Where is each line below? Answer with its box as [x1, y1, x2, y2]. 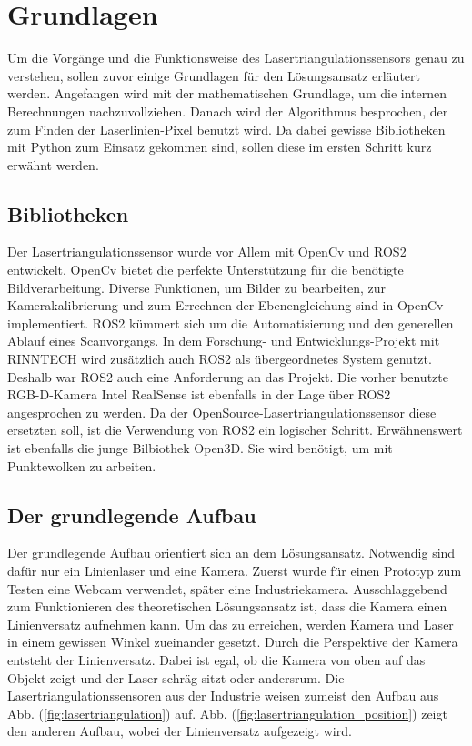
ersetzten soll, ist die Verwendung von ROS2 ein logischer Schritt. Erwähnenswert [7, 420, 463, 439]
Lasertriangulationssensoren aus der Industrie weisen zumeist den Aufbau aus [7, 686, 439, 705]
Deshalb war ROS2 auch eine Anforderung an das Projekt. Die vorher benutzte [7, 367, 448, 386]
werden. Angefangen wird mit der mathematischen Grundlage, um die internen [7, 84, 447, 103]
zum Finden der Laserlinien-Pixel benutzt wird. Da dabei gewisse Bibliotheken [7, 119, 446, 138]
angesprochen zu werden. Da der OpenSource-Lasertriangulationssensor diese [7, 402, 437, 421]
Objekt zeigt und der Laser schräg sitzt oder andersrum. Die [7, 668, 345, 687]
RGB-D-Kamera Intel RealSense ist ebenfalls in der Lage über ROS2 [7, 385, 391, 404]
